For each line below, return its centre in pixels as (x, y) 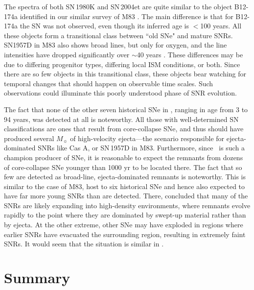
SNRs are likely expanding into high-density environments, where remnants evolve (127, 205)
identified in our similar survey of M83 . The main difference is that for (127, 16)
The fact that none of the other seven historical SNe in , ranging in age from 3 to (126, 109)
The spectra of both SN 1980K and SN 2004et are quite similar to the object (118, 6)
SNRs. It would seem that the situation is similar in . (84, 244)
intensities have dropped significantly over (67, 54)
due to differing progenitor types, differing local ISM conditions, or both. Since (122, 64)
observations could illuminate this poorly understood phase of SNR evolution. (120, 93)
